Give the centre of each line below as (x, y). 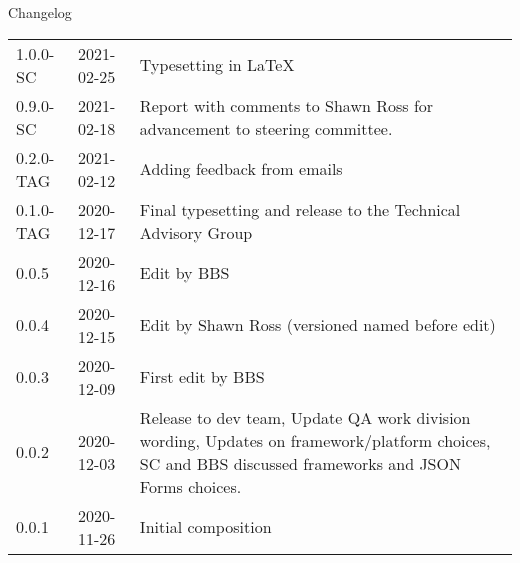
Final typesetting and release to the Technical (300, 209)
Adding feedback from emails (241, 169)
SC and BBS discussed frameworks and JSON (300, 463)
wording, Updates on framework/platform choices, (315, 440)
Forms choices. (190, 486)
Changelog (40, 12)
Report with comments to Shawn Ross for (286, 105)
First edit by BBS (202, 377)
